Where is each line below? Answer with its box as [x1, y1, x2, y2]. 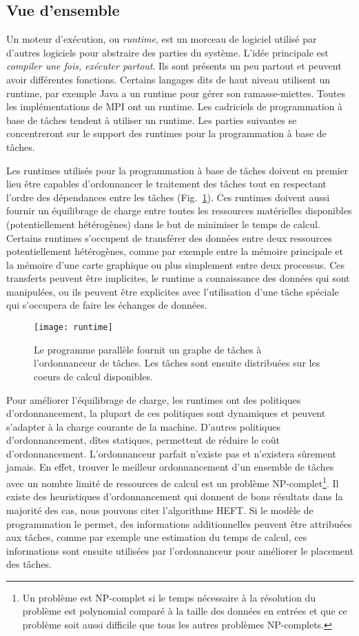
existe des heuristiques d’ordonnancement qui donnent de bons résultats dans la [6, 489, 343, 504]
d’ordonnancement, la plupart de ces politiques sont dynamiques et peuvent [6, 406, 326, 420]
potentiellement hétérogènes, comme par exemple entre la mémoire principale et [6, 244, 344, 258]
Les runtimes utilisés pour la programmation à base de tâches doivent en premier [6, 163, 349, 177]
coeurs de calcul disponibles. [34, 369, 153, 383]
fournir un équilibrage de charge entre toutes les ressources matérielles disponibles [6, 203, 352, 218]
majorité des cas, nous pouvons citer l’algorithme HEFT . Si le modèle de [6, 502, 314, 517]
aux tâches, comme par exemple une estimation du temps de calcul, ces [6, 530, 307, 544]
